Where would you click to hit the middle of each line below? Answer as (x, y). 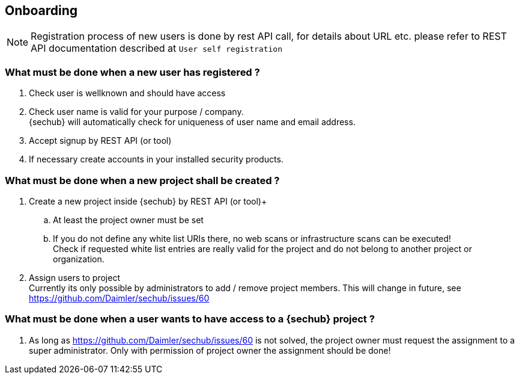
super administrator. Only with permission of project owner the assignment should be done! (210, 350)
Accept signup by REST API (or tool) (100, 141)
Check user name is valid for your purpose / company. (136, 112)
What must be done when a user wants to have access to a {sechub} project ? (190, 319)
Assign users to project (74, 277)
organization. (79, 259)
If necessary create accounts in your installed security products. (156, 159)
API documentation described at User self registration (156, 48)
